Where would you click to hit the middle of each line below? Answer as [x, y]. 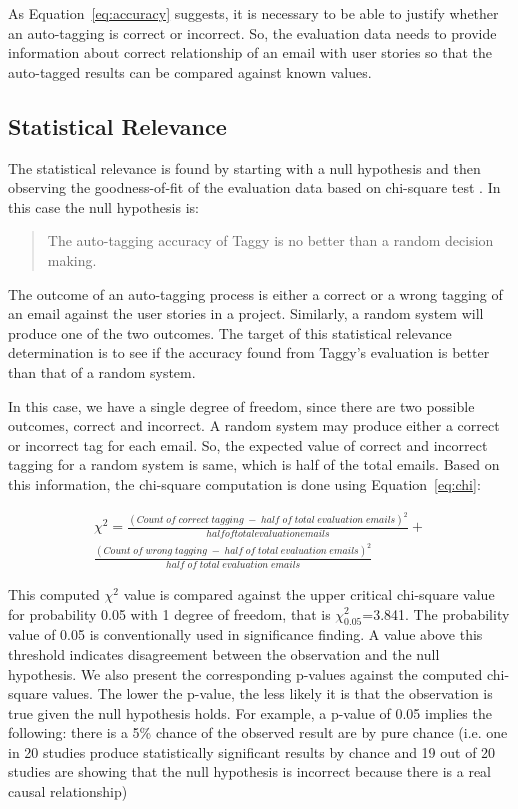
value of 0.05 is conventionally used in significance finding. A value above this [245, 634]
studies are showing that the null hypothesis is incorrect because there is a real [249, 771]
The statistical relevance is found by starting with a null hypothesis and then [244, 167]
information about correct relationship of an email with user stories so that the [250, 52]
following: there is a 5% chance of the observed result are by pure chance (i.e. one [258, 732]
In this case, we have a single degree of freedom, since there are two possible [241, 405]
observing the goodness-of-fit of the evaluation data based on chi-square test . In [254, 187]
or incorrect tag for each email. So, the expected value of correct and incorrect [248, 444]
